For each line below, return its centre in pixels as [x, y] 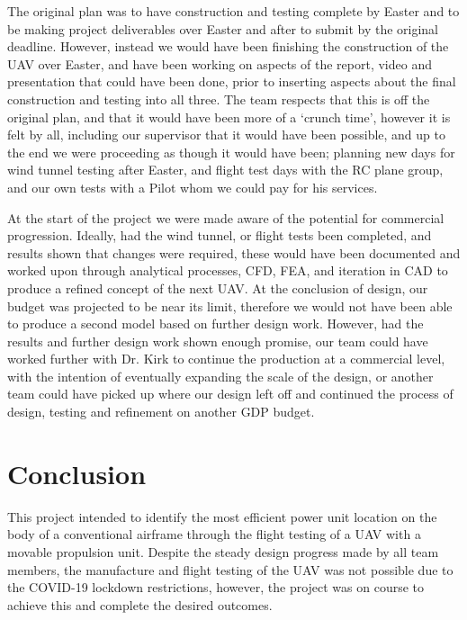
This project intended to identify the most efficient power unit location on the [222, 516]
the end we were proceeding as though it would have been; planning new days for [231, 152]
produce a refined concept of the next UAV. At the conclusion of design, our [218, 288]
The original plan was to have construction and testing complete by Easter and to [233, 11]
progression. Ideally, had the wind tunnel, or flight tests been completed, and [220, 235]
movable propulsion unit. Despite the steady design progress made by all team [223, 551]
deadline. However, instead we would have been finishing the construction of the [228, 46]
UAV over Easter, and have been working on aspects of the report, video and [220, 63]
